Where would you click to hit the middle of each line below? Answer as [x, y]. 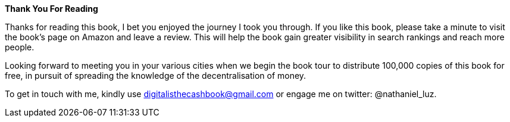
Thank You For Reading [51, 9]
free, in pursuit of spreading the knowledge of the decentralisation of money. [156, 76]
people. [20, 47]
